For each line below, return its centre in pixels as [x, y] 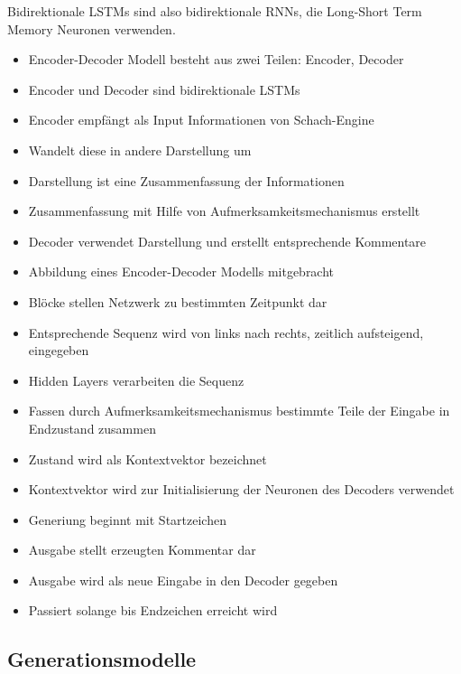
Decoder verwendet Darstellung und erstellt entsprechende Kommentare [227, 241]
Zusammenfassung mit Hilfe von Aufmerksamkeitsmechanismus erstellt [224, 211]
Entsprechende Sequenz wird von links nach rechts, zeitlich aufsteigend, [226, 332]
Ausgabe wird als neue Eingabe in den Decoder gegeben [183, 580]
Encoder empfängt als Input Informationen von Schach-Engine [201, 120]
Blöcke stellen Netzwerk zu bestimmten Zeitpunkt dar [178, 301]
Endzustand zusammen [92, 428]
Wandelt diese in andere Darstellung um [140, 150]
